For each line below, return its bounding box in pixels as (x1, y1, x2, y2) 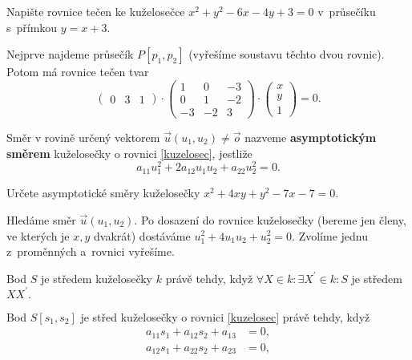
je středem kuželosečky (41, 269, 152, 286)
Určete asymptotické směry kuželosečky (6, 184, 200, 201)
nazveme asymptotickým (244, 128, 377, 145)
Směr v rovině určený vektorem (6, 128, 160, 145)
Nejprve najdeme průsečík (6, 46, 134, 63)
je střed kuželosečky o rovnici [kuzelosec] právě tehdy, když (80, 308, 370, 325)
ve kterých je (6, 227, 70, 244)
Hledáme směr (6, 211, 76, 228)
